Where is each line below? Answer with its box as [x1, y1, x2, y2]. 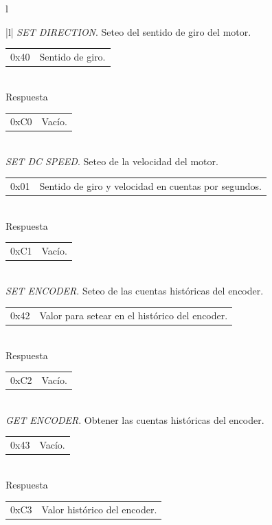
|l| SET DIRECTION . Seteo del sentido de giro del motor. [5, 24, 251, 39]
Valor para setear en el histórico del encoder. [39, 308, 228, 323]
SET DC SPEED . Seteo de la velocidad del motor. [5, 153, 218, 168]
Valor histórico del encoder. [41, 502, 157, 517]
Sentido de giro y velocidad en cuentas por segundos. [39, 179, 262, 193]
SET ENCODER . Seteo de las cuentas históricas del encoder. [5, 283, 264, 297]
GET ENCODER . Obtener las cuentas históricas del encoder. [5, 412, 264, 427]
